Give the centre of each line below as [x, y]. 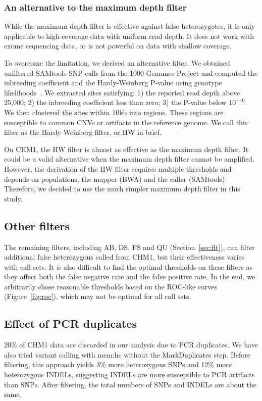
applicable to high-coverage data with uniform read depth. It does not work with [129, 36]
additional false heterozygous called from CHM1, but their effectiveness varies [124, 257]
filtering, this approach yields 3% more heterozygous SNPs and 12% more [118, 364]
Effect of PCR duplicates [70, 323]
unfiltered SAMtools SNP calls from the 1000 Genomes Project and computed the [131, 72]
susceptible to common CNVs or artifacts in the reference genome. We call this [126, 122]
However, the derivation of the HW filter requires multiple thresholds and [118, 168]
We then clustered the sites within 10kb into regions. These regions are [114, 112]
